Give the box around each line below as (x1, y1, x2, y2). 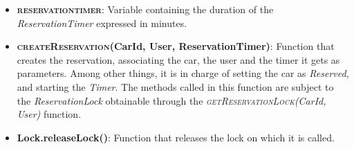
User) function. (17, 107, 82, 121)
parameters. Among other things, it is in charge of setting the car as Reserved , (17, 66, 349, 80)
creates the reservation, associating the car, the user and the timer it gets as (17, 52, 340, 67)
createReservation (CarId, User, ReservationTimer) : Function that (17, 39, 335, 53)
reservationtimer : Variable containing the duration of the (17, 2, 274, 16)
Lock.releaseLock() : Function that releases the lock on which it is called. (17, 130, 335, 144)
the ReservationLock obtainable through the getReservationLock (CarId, (17, 93, 326, 107)
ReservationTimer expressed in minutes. (17, 15, 187, 30)
